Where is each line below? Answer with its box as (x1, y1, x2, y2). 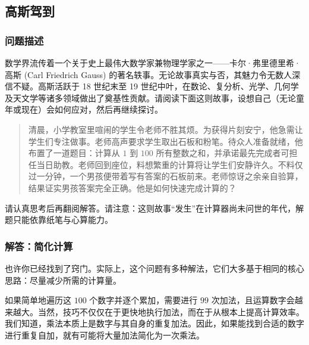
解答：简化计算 (5, 238, 73, 253)
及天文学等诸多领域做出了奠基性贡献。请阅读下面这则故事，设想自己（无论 (5, 91, 296, 104)
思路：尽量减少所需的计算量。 (5, 273, 121, 286)
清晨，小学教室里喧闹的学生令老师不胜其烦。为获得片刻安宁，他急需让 (28, 123, 303, 135)
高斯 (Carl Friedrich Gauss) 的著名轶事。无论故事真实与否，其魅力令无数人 (5, 68, 292, 80)
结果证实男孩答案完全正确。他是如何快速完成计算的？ (28, 181, 237, 194)
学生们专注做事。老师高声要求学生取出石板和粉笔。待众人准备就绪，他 (28, 135, 303, 147)
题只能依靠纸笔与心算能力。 (5, 213, 113, 226)
